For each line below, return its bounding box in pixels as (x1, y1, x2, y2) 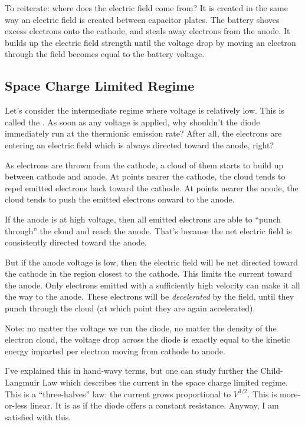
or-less (5, 399, 28, 411)
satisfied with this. (5, 410, 71, 423)
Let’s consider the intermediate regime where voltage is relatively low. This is (5, 104, 284, 117)
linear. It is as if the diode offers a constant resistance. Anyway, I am (29, 399, 279, 411)
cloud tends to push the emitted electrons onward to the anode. (5, 193, 235, 205)
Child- (260, 364, 283, 377)
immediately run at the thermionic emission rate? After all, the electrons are (5, 127, 282, 140)
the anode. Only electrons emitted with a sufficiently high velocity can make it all (5, 278, 300, 291)
